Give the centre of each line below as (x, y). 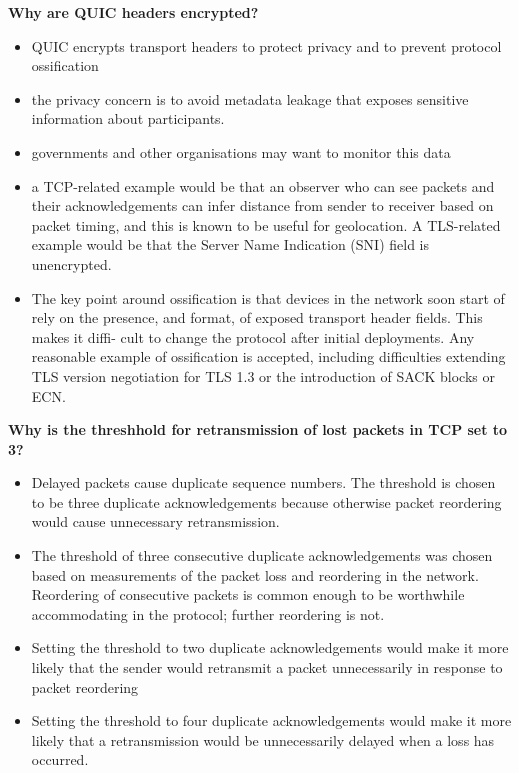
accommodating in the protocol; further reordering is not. (208, 613)
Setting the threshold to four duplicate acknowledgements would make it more (271, 720)
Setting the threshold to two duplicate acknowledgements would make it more (270, 647)
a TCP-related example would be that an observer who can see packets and (263, 185)
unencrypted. (71, 263)
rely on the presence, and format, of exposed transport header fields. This (257, 317)
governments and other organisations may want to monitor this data (241, 151)
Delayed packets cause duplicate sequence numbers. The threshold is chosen (263, 482)
